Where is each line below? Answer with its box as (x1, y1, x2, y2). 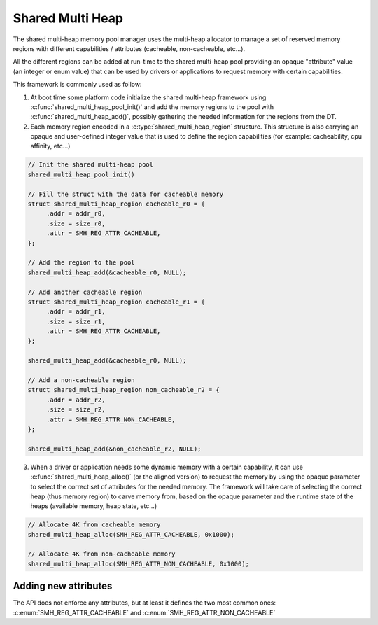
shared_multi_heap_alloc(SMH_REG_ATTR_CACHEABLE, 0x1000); (27, 531, 234, 538)
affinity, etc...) (30, 142, 71, 150)
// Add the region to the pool (27, 259, 136, 267)
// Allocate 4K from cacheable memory (27, 521, 161, 528)
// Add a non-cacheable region (27, 377, 136, 384)
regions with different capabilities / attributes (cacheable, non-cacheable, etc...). (13, 44, 245, 52)
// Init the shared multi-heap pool (27, 161, 154, 169)
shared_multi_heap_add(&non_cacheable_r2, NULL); (27, 444, 202, 453)
